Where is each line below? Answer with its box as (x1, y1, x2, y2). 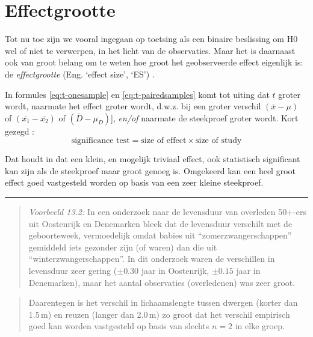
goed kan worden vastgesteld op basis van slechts (28, 320, 209, 332)
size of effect (141, 136, 187, 145)
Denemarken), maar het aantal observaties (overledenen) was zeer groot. (28, 276, 296, 288)
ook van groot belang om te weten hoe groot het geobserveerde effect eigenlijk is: (5, 56, 303, 68)
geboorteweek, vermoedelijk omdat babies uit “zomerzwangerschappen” (28, 229, 292, 241)
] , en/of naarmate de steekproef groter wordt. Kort (111, 111, 299, 124)
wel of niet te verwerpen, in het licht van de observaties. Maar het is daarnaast (5, 44, 296, 56)
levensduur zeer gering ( (28, 264, 117, 277)
